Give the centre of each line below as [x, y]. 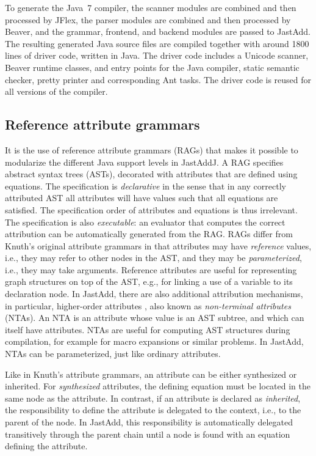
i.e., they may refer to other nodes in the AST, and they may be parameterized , [153, 258]
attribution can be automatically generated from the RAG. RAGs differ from [149, 234]
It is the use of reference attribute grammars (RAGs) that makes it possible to [152, 149]
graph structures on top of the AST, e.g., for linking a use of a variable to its [149, 281]
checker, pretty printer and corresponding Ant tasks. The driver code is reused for [158, 79]
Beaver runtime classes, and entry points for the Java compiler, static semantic [152, 67]
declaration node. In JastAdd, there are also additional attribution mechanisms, [154, 294]
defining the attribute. [46, 446]
